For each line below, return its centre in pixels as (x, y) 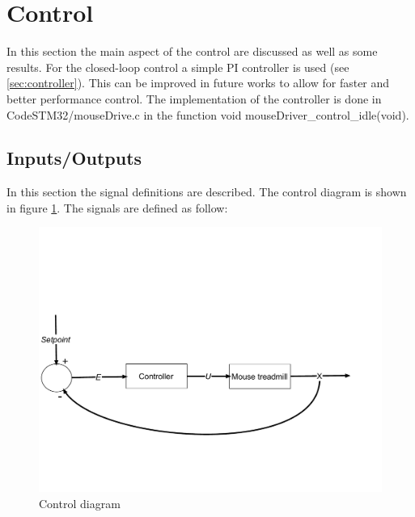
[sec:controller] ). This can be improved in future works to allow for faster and (198, 83)
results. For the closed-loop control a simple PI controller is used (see (178, 67)
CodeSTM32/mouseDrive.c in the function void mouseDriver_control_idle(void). (208, 114)
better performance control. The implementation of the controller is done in (194, 98)
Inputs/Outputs (74, 158)
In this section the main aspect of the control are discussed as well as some (192, 51)
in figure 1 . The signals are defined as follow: (117, 207)
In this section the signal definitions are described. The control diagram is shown (207, 192)
